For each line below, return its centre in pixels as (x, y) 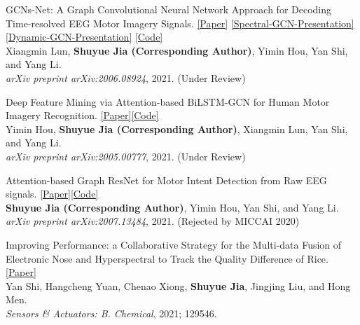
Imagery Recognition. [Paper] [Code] (82, 115)
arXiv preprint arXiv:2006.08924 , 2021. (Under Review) (126, 77)
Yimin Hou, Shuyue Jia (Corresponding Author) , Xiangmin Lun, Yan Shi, (177, 129)
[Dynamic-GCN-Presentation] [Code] (84, 37)
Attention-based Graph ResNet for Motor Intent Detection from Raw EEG (166, 180)
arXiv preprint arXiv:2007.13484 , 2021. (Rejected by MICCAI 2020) (153, 221)
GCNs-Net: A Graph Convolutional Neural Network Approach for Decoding (169, 9)
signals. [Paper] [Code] (52, 194)
